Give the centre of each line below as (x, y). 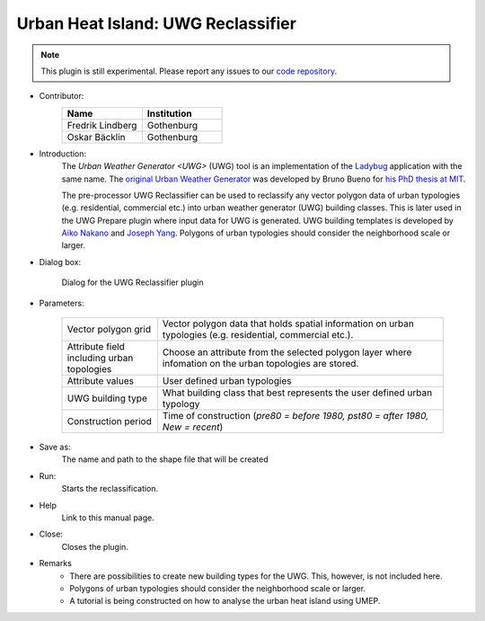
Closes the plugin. (95, 546)
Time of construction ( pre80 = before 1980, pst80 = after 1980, (295, 416)
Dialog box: (60, 262)
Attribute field (96, 347)
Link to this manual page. (108, 518)
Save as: (55, 447)
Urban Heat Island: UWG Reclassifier (156, 23)
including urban (100, 358)
